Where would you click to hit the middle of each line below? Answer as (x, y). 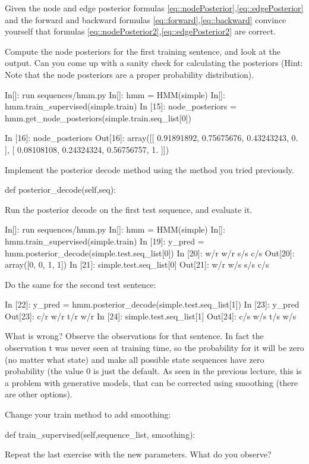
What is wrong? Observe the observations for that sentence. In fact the (134, 336)
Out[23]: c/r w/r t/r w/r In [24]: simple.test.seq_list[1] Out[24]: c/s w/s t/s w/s (151, 316)
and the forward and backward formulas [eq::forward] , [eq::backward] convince (146, 19)
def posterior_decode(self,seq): (60, 189)
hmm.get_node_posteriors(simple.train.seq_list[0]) (98, 117)
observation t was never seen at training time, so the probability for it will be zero (154, 348)
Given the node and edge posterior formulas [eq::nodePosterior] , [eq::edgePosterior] (154, 8)
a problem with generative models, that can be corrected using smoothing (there (152, 382)
